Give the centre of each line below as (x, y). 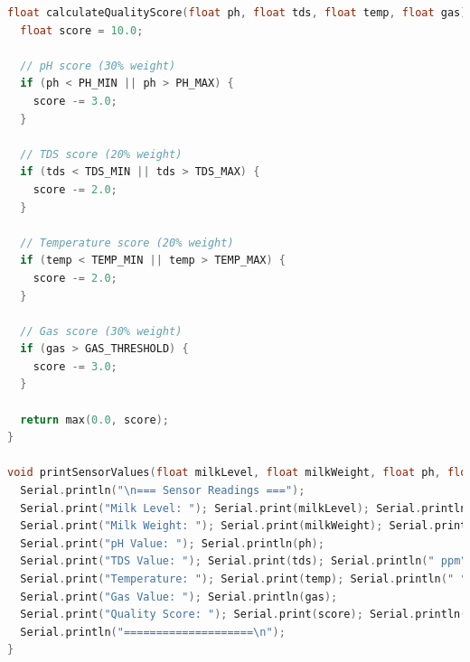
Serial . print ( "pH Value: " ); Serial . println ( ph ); (172, 543)
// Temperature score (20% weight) (127, 242)
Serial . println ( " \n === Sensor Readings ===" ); (163, 491)
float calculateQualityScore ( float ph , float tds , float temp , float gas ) (237, 13)
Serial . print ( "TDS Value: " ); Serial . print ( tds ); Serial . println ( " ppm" (244, 561)
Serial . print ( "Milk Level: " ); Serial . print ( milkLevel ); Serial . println (244, 508)
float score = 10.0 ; (82, 30)
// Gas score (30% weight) (101, 331)
